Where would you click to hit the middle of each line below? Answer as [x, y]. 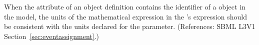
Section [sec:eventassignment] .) [52, 36]
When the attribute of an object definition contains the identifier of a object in [125, 6]
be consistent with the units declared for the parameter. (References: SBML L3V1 [130, 26]
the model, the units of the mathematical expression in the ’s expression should [125, 16]
